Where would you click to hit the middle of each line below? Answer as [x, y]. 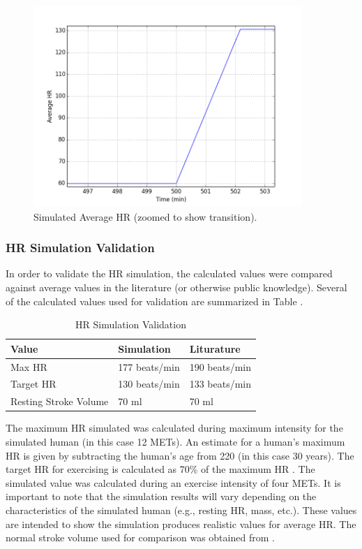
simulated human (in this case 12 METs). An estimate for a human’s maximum [175, 441]
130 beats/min [149, 384]
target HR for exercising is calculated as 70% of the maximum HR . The [160, 469]
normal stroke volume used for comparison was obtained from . [140, 537]
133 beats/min [220, 384]
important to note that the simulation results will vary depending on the [161, 496]
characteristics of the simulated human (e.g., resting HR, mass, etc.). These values [181, 510]
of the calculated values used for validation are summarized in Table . [154, 301]
